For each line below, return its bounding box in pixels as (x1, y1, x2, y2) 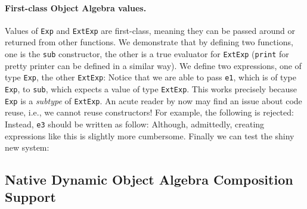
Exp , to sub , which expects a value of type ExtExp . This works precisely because (5, 82, 297, 95)
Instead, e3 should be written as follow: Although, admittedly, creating (5, 117, 265, 130)
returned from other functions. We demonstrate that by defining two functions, (5, 36, 293, 48)
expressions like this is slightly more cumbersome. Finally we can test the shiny (5, 129, 294, 142)
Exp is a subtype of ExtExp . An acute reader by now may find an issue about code (5, 94, 302, 107)
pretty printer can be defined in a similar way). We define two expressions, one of (5, 59, 302, 71)
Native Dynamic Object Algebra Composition (5, 170, 293, 189)
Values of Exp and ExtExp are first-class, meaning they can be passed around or (5, 24, 296, 36)
